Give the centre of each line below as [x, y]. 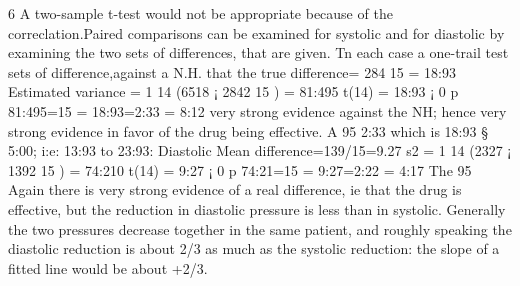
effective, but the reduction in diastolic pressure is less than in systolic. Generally [257, 208]
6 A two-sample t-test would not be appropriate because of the [200, 13]
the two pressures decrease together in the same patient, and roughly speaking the [260, 228]
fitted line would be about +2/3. [108, 267]
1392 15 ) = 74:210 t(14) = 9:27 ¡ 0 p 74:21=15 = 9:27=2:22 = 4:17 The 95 [240, 169]
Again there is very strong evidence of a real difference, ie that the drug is [235, 189]
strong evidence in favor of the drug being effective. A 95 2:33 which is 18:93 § [248, 130]
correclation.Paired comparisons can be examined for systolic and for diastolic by [256, 32]
